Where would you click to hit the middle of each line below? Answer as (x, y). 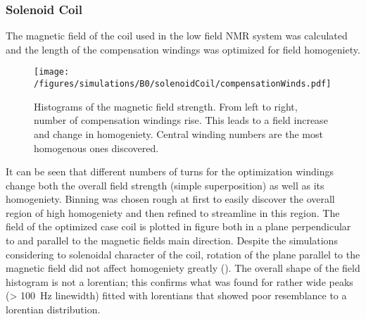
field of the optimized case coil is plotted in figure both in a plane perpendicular (178, 226)
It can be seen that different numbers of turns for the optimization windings (170, 171)
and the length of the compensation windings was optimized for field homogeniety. (183, 49)
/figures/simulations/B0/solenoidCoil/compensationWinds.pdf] (183, 84)
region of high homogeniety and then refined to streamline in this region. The (173, 212)
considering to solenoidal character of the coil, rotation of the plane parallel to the (183, 254)
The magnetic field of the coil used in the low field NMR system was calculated (177, 36)
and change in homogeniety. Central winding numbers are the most (178, 133)
